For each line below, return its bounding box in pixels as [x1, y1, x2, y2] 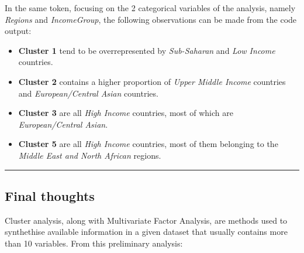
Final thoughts [5, 186, 95, 204]
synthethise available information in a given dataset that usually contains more [5, 225, 288, 238]
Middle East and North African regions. [18, 149, 161, 161]
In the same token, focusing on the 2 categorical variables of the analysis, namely [5, 2, 296, 13]
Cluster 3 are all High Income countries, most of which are [18, 107, 233, 119]
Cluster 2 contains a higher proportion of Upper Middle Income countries [18, 75, 286, 87]
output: [5, 25, 32, 37]
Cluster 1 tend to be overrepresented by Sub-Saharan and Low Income [18, 44, 275, 56]
